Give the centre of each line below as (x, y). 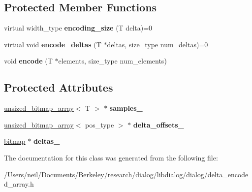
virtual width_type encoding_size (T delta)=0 (78, 28)
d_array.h (19, 184)
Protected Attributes (59, 87)
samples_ (126, 108)
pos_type (100, 124)
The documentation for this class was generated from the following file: (111, 157)
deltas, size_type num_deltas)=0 (157, 44)
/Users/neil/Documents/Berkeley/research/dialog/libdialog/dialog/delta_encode (126, 174)
